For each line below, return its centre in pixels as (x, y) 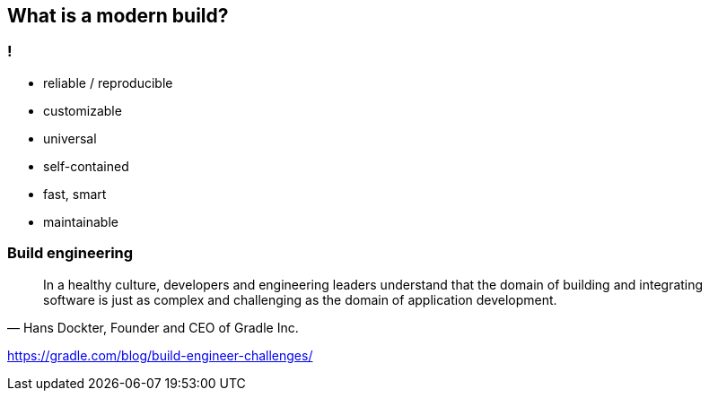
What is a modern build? (118, 16)
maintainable (81, 221)
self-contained (86, 166)
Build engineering (70, 253)
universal (70, 138)
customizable (83, 110)
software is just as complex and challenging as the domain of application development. (300, 299)
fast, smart (75, 194)
